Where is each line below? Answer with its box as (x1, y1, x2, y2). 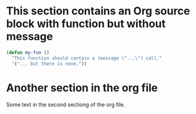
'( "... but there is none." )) (11, 61, 87, 67)
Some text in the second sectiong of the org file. (6, 101, 126, 108)
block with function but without (6, 17, 166, 31)
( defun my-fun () (6, 49, 50, 55)
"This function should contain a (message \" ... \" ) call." (11, 55, 162, 61)
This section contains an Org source (6, 4, 191, 18)
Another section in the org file (6, 81, 158, 94)
